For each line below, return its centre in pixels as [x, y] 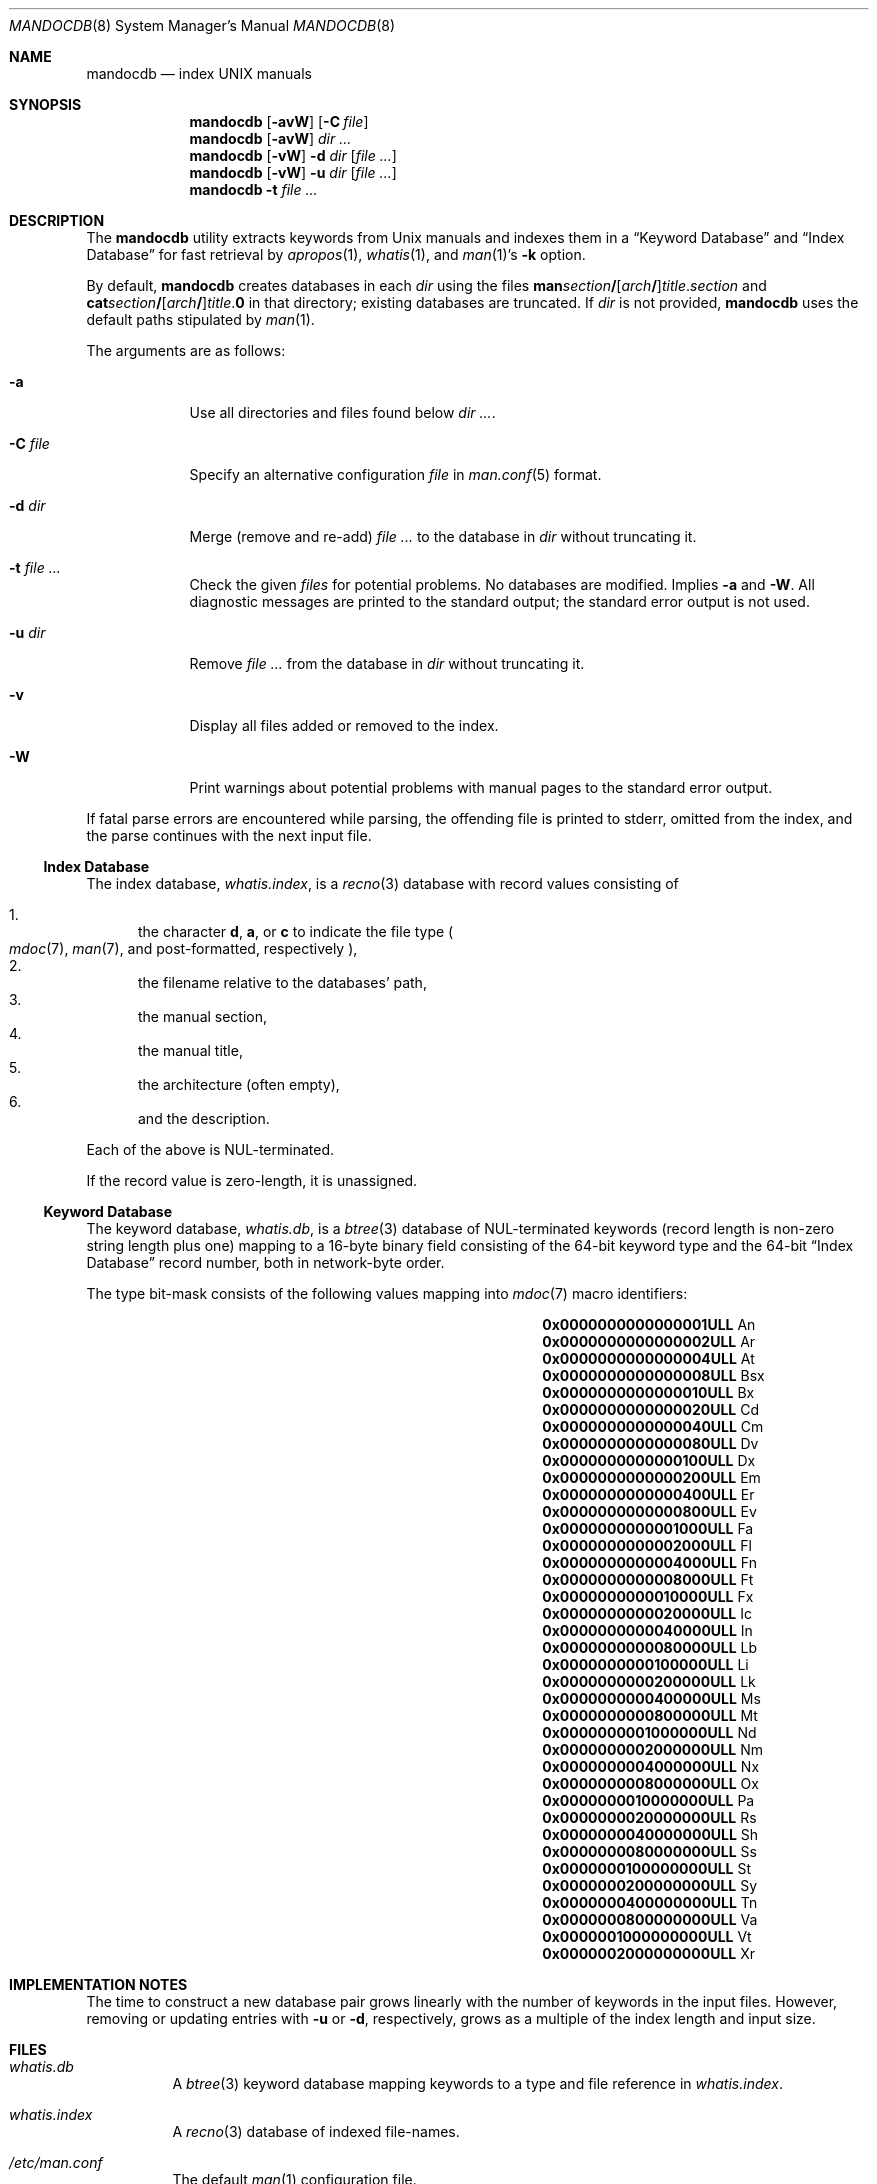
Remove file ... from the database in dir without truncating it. [387, 663]
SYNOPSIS [45, 104]
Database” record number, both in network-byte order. [265, 1262]
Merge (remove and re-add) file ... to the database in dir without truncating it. [443, 536]
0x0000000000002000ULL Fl [647, 1545]
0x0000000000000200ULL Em [651, 1477]
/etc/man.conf [56, 2162]
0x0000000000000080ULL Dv [650, 1443]
